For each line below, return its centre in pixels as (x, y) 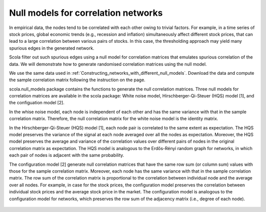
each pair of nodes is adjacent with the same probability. (66, 155)
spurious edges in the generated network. (52, 48)
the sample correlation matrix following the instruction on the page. (77, 80)
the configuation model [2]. (37, 103)
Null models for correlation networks (86, 13)
